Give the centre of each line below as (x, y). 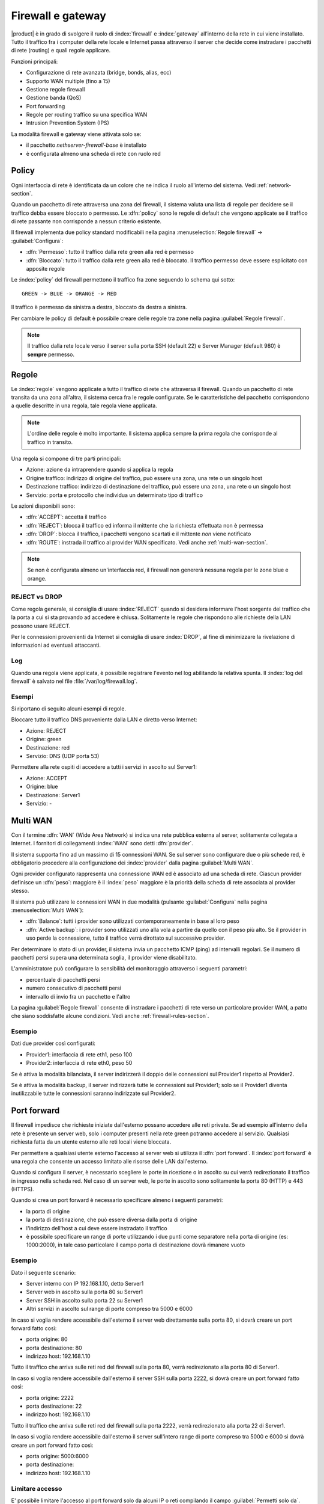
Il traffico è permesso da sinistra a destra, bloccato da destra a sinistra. (99, 307)
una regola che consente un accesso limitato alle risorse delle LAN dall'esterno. (109, 1161)
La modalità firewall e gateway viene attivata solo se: (76, 134)
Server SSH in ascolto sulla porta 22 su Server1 (85, 1300)
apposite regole (46, 269)
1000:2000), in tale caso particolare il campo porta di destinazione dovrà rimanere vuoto (136, 1245)
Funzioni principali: (34, 61)
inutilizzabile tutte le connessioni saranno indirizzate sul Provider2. (94, 1093)
